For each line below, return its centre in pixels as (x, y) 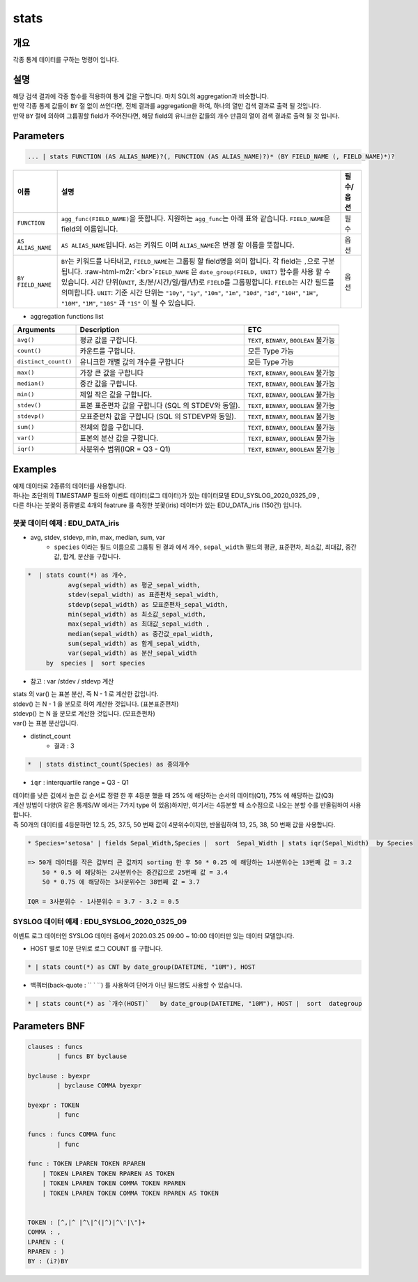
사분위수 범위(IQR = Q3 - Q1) (125, 449)
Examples (35, 469)
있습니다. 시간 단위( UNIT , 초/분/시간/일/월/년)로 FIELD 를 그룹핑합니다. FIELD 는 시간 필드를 (198, 282)
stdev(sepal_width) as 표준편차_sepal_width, (144, 595)
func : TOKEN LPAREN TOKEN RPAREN (86, 1164)
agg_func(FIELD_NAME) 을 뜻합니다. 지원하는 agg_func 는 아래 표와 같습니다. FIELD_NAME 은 (196, 218)
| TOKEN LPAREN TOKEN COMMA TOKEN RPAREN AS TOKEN (130, 1193)
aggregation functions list (67, 316)
